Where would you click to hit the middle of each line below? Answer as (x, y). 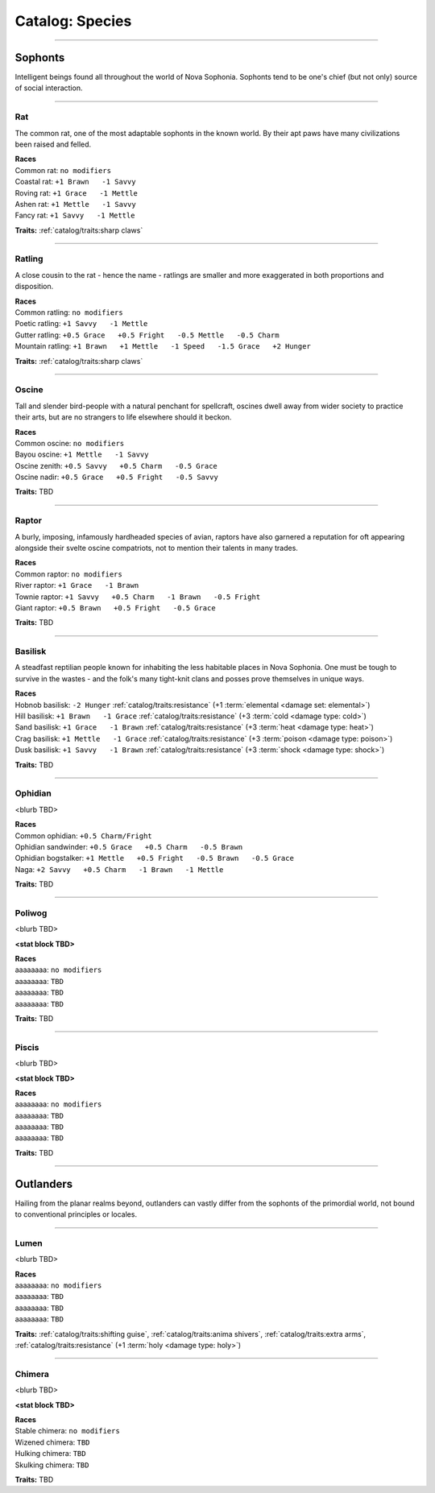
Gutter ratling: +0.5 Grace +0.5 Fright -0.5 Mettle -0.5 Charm (147, 335)
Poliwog (31, 912)
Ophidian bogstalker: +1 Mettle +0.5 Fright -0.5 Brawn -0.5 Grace (154, 858)
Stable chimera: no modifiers (67, 1431)
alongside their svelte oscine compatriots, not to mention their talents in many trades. (156, 548)
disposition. (34, 287)
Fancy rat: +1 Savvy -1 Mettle (75, 215)
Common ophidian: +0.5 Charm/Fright (83, 835)
